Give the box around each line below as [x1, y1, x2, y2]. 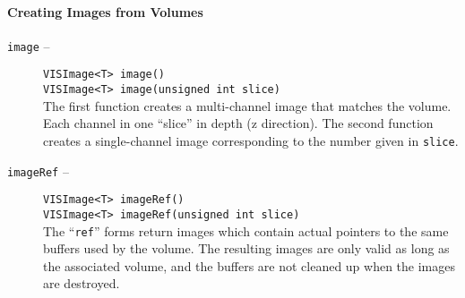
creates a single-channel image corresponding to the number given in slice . [43, 131, 459, 149]
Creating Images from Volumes [7, 2, 203, 21]
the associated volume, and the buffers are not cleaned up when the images [43, 256, 456, 275]
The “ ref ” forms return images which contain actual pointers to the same [43, 221, 449, 240]
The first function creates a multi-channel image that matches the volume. [43, 96, 452, 115]
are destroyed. [43, 274, 120, 293]
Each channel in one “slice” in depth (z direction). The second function [43, 114, 434, 132]
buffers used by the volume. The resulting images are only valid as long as [43, 239, 450, 258]
